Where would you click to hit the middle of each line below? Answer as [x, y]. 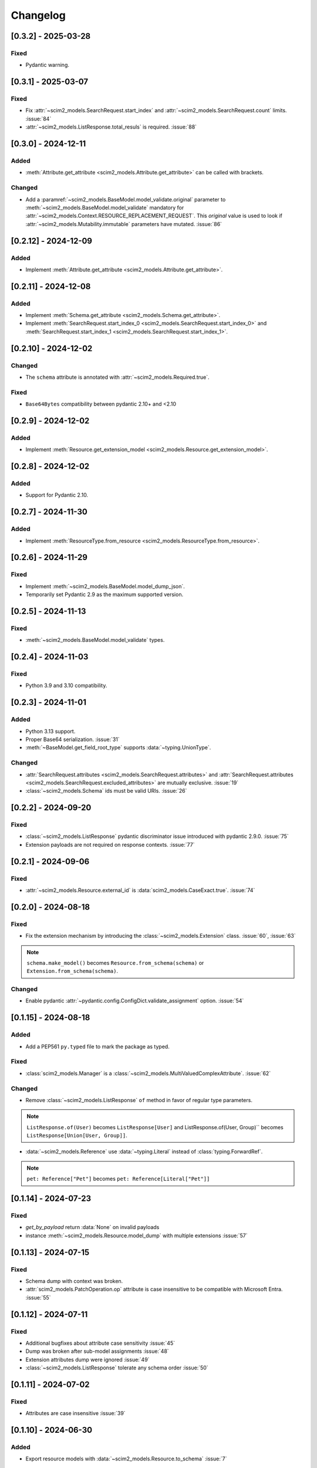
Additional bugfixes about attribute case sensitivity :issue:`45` [100, 1343]
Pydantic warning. [48, 65]
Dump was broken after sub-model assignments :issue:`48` [97, 1351]
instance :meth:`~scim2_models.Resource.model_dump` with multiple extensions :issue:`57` [136, 1235]
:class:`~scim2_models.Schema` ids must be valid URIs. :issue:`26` [106, 791]
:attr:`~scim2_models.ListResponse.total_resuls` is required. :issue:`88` [111, 127]
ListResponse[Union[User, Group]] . [77, 1136]
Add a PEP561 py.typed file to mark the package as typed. [97, 1046]
